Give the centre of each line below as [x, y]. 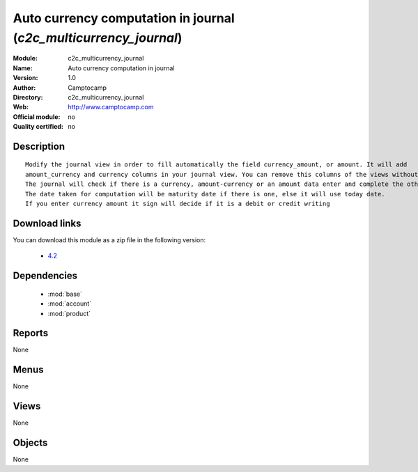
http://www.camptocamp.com [111, 107]
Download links [47, 223]
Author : [24, 88]
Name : [23, 68]
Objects [30, 443]
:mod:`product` [69, 313]
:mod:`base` [65, 294]
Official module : [37, 117]
